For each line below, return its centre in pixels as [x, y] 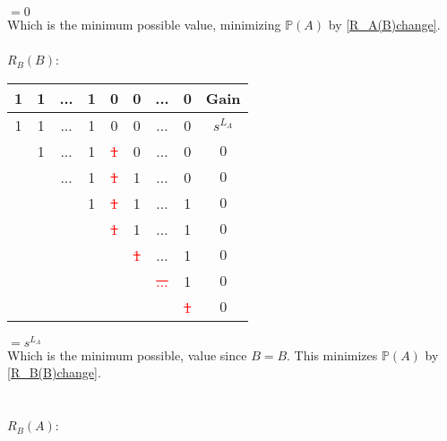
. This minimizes [332, 355]
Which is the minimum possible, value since [127, 355]
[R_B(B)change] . [54, 372]
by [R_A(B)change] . [384, 24]
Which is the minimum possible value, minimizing [144, 24]
